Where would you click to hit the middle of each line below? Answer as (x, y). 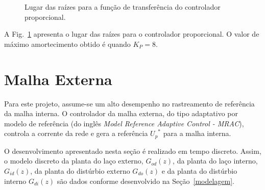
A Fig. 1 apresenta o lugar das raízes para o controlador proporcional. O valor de (132, 34)
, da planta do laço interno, (215, 161)
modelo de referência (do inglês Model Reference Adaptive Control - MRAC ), (124, 123)
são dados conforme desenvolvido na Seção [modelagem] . (146, 181)
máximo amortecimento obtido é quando (67, 44)
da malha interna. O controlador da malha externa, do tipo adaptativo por (121, 113)
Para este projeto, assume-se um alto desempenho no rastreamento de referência (129, 103)
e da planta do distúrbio (199, 170)
